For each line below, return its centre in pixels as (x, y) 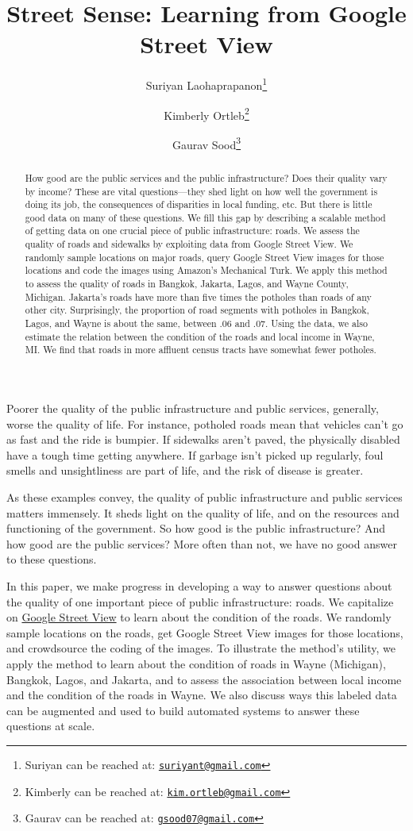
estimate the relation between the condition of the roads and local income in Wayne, (200, 336)
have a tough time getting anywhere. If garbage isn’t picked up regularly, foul (195, 454)
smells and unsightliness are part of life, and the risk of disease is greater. (185, 470)
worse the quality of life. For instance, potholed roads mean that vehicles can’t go (205, 423)
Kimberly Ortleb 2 (206, 113)
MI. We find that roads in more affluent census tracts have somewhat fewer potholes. (201, 350)
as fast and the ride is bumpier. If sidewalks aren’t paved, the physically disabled (203, 439)
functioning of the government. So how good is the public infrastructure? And (196, 528)
